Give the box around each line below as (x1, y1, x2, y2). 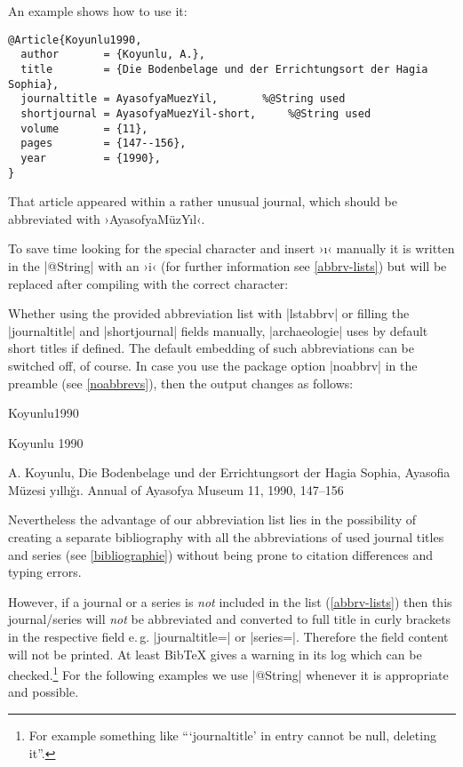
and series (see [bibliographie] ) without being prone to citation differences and (8, 545, 434, 563)
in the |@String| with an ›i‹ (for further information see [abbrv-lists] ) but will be (8, 256, 447, 275)
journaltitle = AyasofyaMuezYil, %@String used (20, 92, 346, 106)
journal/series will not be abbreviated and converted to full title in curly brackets (8, 610, 451, 628)
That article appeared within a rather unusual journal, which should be (8, 192, 397, 211)
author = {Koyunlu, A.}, (20, 48, 205, 61)
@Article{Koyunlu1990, (8, 33, 142, 46)
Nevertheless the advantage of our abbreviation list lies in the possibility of (8, 510, 417, 529)
